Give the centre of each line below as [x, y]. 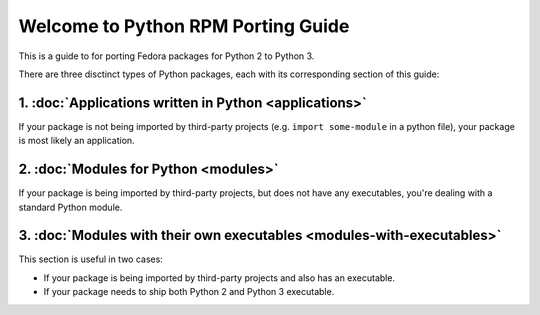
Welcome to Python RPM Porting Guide [184, 26]
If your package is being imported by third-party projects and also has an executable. [219, 277]
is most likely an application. [76, 141]
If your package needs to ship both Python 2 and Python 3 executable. [189, 292]
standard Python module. [70, 207]
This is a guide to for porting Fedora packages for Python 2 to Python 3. [166, 56]
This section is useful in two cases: [91, 259]
